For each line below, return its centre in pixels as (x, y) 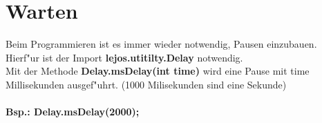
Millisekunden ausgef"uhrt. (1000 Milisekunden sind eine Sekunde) (146, 84)
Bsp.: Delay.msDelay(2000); (73, 112)
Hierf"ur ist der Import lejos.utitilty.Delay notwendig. (124, 57)
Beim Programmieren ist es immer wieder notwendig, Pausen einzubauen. (161, 44)
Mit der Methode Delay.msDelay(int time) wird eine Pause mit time (158, 71)
